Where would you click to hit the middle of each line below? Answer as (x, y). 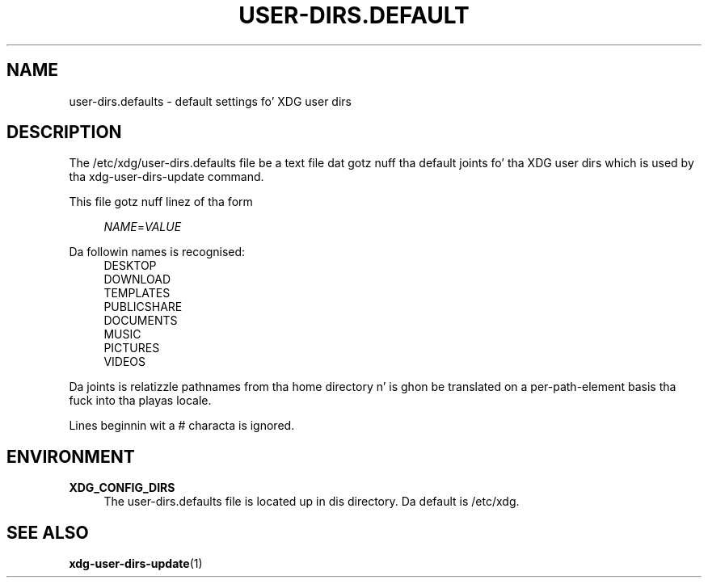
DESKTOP (130, 266)
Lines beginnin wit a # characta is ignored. (182, 426)
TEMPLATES (137, 293)
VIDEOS (125, 362)
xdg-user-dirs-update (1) (136, 564)
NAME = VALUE (143, 227)
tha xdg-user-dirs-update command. (166, 177)
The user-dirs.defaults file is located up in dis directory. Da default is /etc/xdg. (312, 502)
